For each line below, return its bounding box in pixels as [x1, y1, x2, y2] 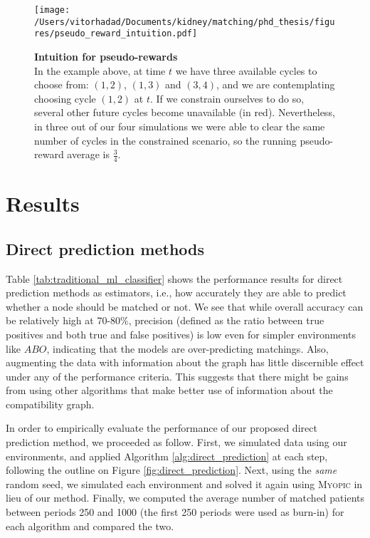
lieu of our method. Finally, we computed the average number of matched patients [6, 490, 364, 505]
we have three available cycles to [175, 63, 317, 78]
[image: [34, 5, 70, 15]
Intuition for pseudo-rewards [34, 48, 178, 63]
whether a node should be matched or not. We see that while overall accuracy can [6, 299, 364, 314]
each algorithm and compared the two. [6, 518, 174, 533]
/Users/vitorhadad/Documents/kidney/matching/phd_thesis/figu [34, 16, 335, 27]
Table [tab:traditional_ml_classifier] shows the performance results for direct [6, 271, 343, 286]
